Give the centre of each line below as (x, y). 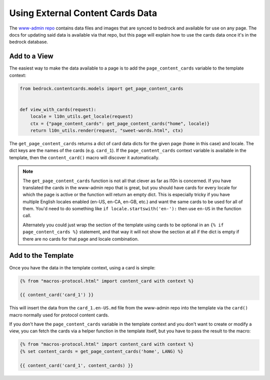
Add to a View (31, 56)
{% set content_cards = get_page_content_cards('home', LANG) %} (101, 351)
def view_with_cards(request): (58, 109)
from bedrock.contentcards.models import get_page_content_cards (101, 88)
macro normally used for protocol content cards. (59, 315)
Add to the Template (41, 256)
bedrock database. (29, 42)
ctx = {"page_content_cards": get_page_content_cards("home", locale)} (120, 123)
